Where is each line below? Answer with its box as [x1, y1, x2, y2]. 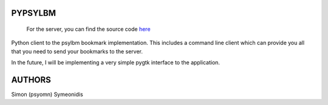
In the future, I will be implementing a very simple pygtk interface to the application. [11, 59, 220, 66]
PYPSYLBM [11, 8, 56, 18]
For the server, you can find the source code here [26, 25, 151, 33]
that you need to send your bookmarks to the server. [11, 47, 143, 55]
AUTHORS [11, 75, 52, 85]
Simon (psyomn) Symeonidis [11, 91, 83, 98]
